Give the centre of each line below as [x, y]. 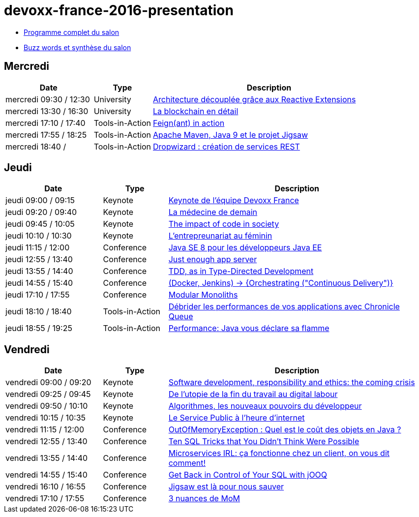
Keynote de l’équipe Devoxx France [234, 200]
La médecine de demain [213, 212]
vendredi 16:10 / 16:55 [45, 487]
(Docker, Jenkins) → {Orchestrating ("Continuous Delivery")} [281, 283]
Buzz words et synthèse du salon [77, 47]
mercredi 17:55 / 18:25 [46, 135]
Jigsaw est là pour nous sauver [226, 487]
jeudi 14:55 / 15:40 [39, 283]
